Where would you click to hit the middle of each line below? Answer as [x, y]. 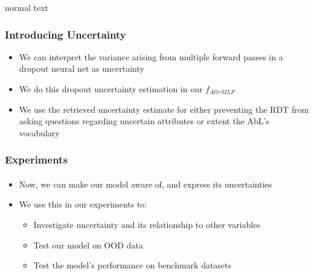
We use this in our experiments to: [83, 204]
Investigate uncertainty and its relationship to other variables [147, 224]
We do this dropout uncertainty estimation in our [111, 89]
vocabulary [39, 132]
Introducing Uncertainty [66, 34]
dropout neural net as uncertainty [82, 68]
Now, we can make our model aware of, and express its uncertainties [146, 184]
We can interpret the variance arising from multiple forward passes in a [151, 56]
